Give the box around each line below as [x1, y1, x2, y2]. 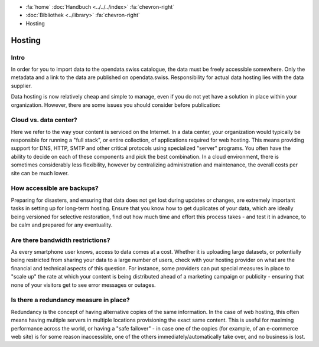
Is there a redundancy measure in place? [11, 296, 130, 304]
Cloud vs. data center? [11, 116, 77, 124]
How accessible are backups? [11, 184, 99, 192]
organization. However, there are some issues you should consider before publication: [11, 101, 221, 109]
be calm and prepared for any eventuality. [11, 221, 113, 228]
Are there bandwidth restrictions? [11, 236, 110, 244]
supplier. [11, 82, 32, 89]
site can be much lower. [11, 169, 69, 176]
